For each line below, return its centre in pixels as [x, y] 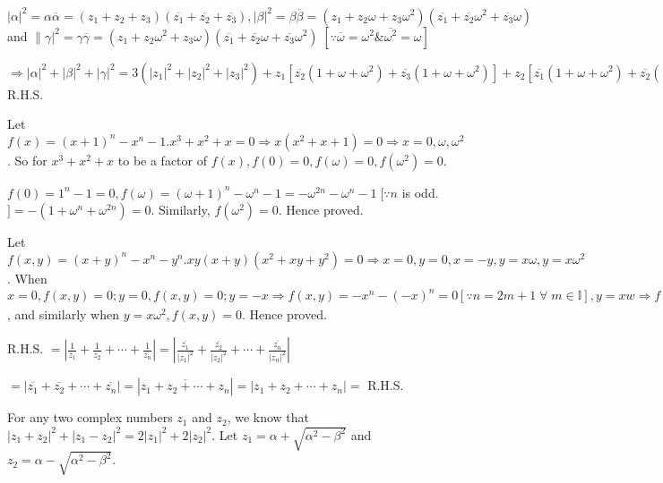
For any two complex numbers [90, 417]
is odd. [420, 192]
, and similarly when [63, 314]
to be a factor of [162, 160]
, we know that [268, 417]
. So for [27, 160]
